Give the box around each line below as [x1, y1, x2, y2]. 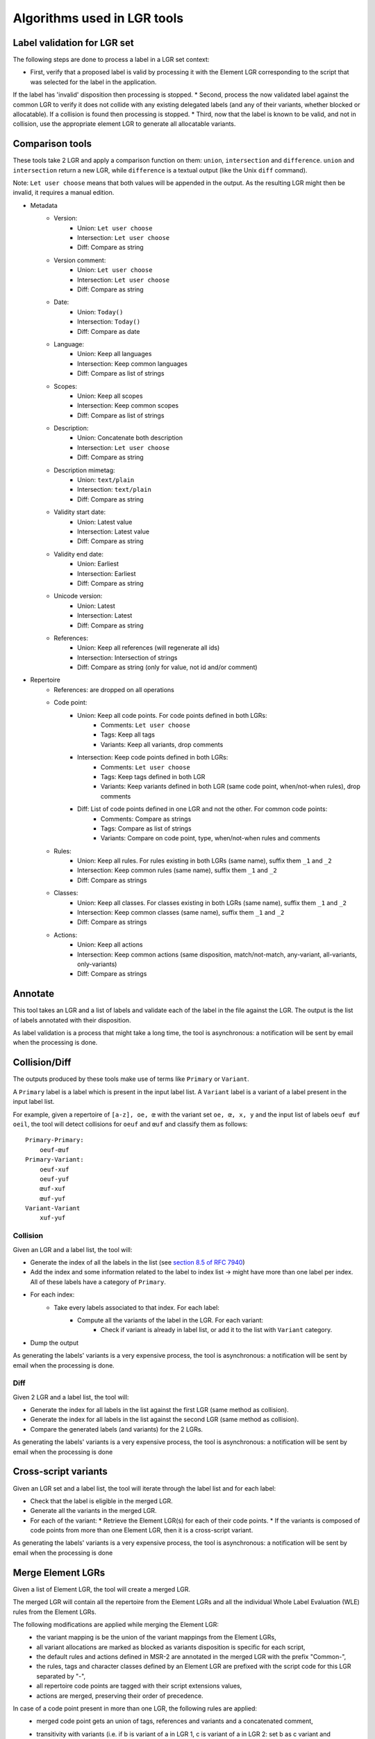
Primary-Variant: [25, 1155, 84, 1164]
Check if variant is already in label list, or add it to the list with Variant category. [101, 1326, 333, 1334]
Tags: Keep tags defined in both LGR [101, 772, 206, 780]
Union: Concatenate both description [77, 433, 183, 442]
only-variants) [77, 960, 117, 968]
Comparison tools [12, 138, 92, 150]
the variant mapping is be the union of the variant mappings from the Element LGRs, [36, 1633, 277, 1642]
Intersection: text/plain [77, 486, 152, 494]
